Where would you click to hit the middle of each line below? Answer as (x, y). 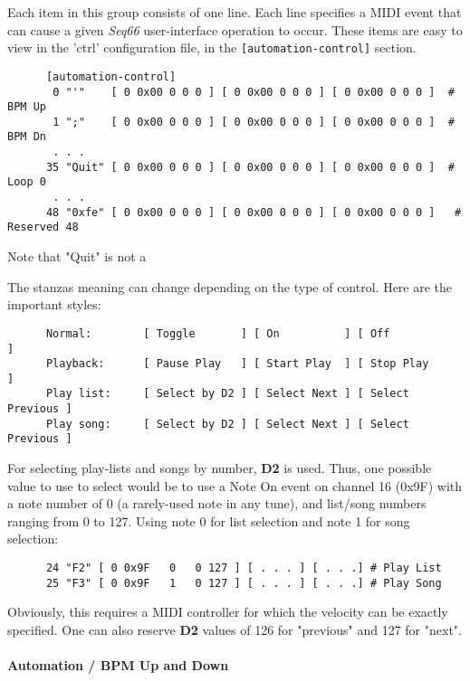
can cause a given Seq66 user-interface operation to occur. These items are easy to (235, 29)
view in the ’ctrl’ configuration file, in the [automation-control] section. (212, 47)
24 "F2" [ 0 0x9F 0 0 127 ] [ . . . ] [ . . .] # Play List (244, 568)
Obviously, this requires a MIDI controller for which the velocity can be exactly (228, 612)
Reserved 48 (43, 227)
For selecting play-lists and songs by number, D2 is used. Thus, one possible (220, 468)
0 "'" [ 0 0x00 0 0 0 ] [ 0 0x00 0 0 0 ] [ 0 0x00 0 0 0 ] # (254, 92)
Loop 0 (27, 182)
